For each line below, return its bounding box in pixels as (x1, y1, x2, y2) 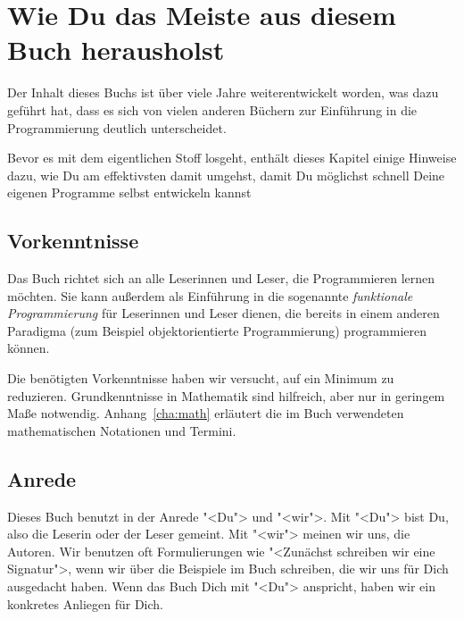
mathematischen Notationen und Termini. (7, 421, 236, 439)
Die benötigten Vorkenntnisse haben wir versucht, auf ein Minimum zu (7, 369, 394, 388)
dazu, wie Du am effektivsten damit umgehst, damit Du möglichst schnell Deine (7, 165, 445, 184)
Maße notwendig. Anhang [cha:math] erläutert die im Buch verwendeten (7, 404, 404, 422)
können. (7, 339, 50, 357)
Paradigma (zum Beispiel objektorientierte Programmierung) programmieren (7, 321, 427, 339)
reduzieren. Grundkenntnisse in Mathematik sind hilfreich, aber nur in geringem (7, 386, 445, 405)
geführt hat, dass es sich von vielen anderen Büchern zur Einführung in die (7, 100, 418, 119)
